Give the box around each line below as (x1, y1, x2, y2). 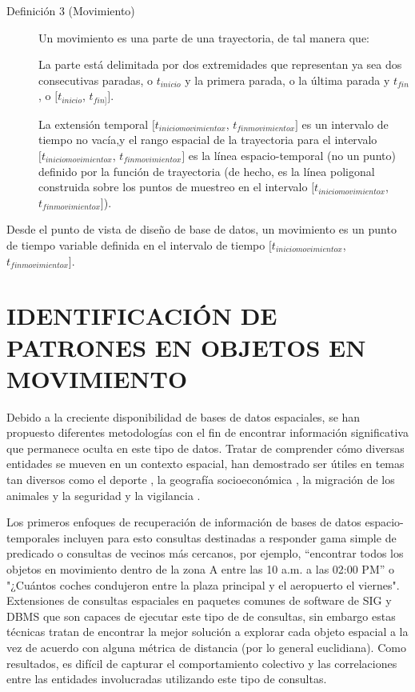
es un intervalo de (301, 115, 389, 132)
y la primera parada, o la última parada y (185, 71, 390, 88)
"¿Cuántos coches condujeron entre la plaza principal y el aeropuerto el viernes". (6, 576, 400, 593)
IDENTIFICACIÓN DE (6, 299, 277, 332)
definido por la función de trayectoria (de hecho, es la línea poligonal (38, 162, 375, 179)
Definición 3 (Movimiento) (6, 2, 135, 18)
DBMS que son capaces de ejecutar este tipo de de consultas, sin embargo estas (6, 607, 396, 624)
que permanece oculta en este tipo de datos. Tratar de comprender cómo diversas (6, 439, 405, 456)
